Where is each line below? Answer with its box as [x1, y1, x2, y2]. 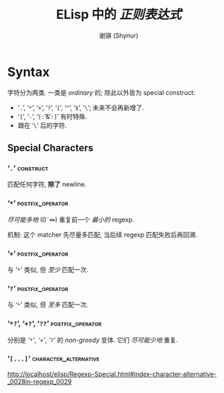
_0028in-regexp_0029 [7, 377, 72, 386]
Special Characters [7, 142, 94, 154]
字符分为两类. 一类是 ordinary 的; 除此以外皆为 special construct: [7, 88, 196, 96]
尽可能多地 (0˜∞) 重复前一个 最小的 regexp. [7, 215, 134, 224]
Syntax [7, 64, 50, 80]
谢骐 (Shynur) [98, 31, 139, 40]
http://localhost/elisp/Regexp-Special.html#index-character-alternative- [7, 370, 217, 378]
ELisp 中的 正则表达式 [56, 6, 182, 23]
